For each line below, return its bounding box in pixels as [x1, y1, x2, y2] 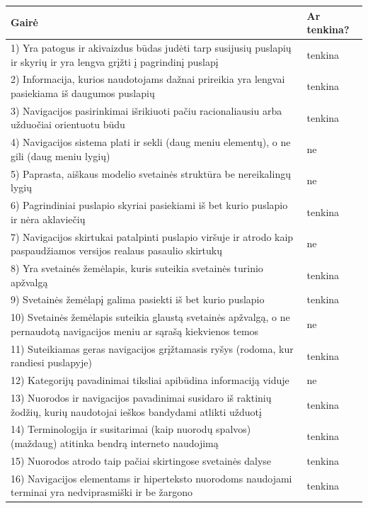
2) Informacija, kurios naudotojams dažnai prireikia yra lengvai [11, 72, 285, 86]
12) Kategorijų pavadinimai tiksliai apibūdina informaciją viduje [11, 373, 289, 388]
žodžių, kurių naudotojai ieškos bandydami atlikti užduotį [11, 404, 262, 419]
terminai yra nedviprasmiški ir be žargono [11, 485, 193, 499]
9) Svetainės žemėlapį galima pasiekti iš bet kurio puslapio [11, 292, 265, 307]
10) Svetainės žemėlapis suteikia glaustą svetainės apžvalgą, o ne [11, 310, 290, 324]
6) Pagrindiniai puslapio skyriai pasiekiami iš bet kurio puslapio [11, 198, 288, 213]
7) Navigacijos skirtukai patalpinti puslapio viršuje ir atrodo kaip [11, 229, 294, 244]
